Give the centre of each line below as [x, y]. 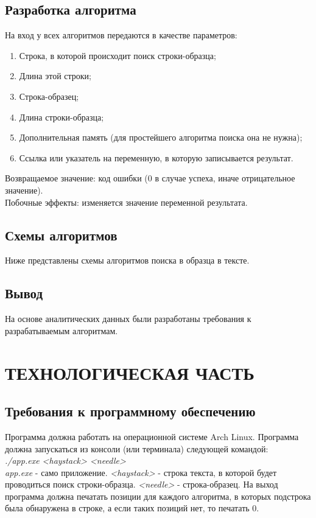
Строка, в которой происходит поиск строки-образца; [118, 55]
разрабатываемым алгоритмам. [61, 330]
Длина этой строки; [55, 76]
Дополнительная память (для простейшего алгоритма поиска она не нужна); [161, 137]
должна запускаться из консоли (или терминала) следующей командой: [137, 448]
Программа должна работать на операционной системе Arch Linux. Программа [152, 436]
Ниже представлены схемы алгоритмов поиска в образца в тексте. [127, 260]
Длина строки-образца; [61, 117]
